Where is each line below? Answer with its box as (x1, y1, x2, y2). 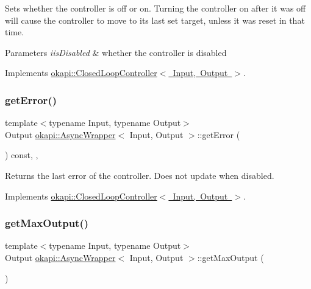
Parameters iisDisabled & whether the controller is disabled (5, 46, 227, 58)
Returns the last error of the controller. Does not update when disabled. (5, 169, 274, 181)
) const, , (5, 148, 38, 161)
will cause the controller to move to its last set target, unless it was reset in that (5, 13, 305, 26)
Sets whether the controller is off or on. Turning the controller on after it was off (5, 2, 306, 14)
